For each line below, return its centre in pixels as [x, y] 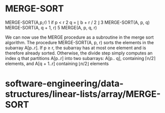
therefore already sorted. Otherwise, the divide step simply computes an [79, 53]
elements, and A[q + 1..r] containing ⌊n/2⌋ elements [57, 63]
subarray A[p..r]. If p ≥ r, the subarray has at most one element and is [76, 48]
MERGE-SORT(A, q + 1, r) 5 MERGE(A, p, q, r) [51, 27]
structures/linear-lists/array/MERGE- [83, 94]
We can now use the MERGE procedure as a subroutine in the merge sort [80, 37]
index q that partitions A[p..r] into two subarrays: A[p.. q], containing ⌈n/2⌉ [80, 58]
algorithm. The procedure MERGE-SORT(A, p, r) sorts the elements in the [80, 42]
